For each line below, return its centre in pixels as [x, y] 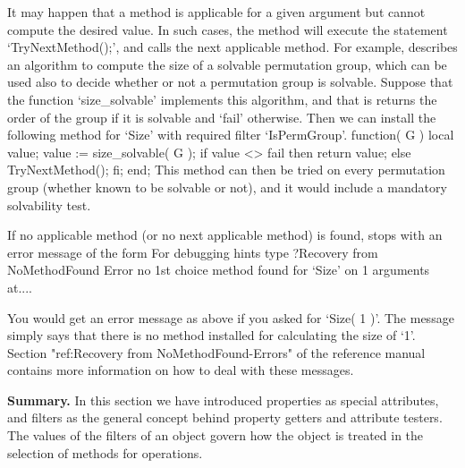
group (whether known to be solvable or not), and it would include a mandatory [227, 187]
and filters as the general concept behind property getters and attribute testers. [225, 417]
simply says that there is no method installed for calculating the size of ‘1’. [211, 335]
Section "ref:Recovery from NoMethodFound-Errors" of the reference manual [216, 352]
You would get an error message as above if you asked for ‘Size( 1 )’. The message [231, 317]
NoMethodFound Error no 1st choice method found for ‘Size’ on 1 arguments [219, 270]
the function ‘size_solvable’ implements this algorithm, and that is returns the [222, 99]
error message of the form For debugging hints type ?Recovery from [193, 252]
